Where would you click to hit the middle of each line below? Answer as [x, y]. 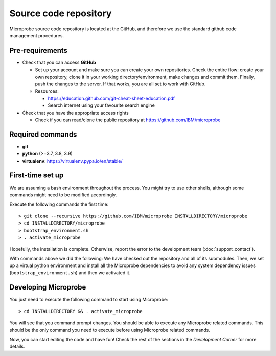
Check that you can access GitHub [59, 62]
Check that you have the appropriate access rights [75, 113]
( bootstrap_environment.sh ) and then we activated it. [70, 273]
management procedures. [37, 35]
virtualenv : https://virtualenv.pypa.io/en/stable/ [72, 161]
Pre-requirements [39, 50]
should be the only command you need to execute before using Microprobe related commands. [110, 330]
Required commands [43, 134]
